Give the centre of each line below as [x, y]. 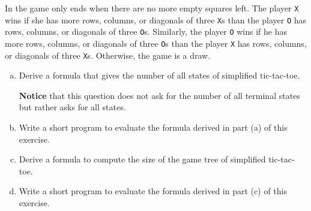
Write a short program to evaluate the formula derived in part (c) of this [153, 191]
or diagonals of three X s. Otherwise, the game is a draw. [108, 55]
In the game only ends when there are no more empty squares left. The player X [152, 8]
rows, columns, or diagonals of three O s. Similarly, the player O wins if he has [146, 31]
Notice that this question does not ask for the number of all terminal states [159, 95]
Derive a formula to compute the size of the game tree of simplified [142, 159]
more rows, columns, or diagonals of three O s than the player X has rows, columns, [156, 43]
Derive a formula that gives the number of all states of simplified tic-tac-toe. [159, 75]
